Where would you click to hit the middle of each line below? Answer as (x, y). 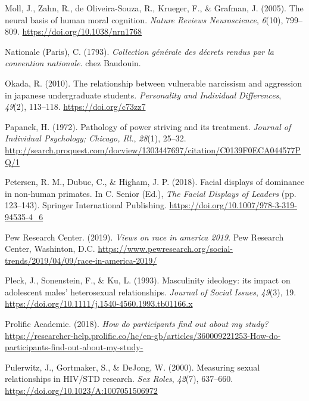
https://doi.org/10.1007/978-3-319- (233, 205)
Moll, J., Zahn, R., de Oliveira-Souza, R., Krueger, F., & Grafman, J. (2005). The (154, 8)
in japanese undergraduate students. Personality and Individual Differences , (143, 95)
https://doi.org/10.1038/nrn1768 (82, 31)
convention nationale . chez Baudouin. (73, 63)
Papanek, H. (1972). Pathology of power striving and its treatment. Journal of (148, 126)
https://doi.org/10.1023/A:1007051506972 (81, 391)
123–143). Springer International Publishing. (86, 205)
